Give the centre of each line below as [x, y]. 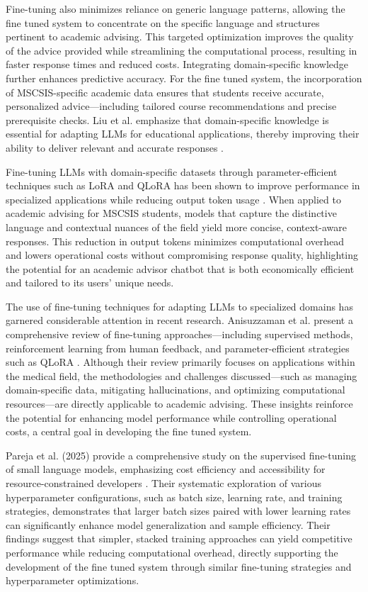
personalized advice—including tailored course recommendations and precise [171, 106]
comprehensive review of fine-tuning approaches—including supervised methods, [179, 334]
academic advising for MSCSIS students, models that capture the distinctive [171, 213]
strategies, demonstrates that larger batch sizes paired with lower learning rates [178, 511]
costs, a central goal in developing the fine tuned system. [129, 431]
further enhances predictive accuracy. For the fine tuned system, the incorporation [184, 78]
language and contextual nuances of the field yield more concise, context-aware [177, 227]
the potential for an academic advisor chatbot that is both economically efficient [180, 268]
